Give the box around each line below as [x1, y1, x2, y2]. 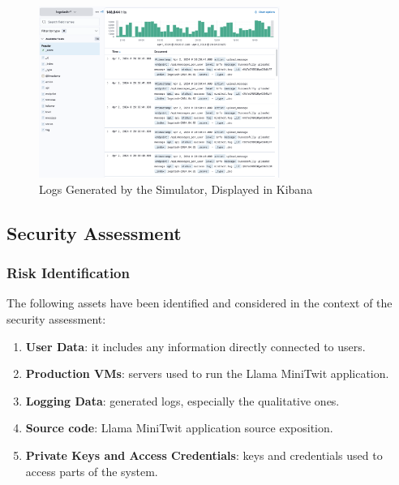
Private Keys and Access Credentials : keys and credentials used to [25, 447, 383, 464]
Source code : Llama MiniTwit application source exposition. [25, 419, 333, 436]
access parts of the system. [25, 462, 158, 479]
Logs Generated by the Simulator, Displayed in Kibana [39, 180, 313, 197]
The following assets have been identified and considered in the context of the [6, 294, 393, 311]
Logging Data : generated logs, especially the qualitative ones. [25, 392, 340, 409]
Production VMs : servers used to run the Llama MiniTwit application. [25, 365, 389, 382]
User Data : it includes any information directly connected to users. [25, 337, 366, 354]
